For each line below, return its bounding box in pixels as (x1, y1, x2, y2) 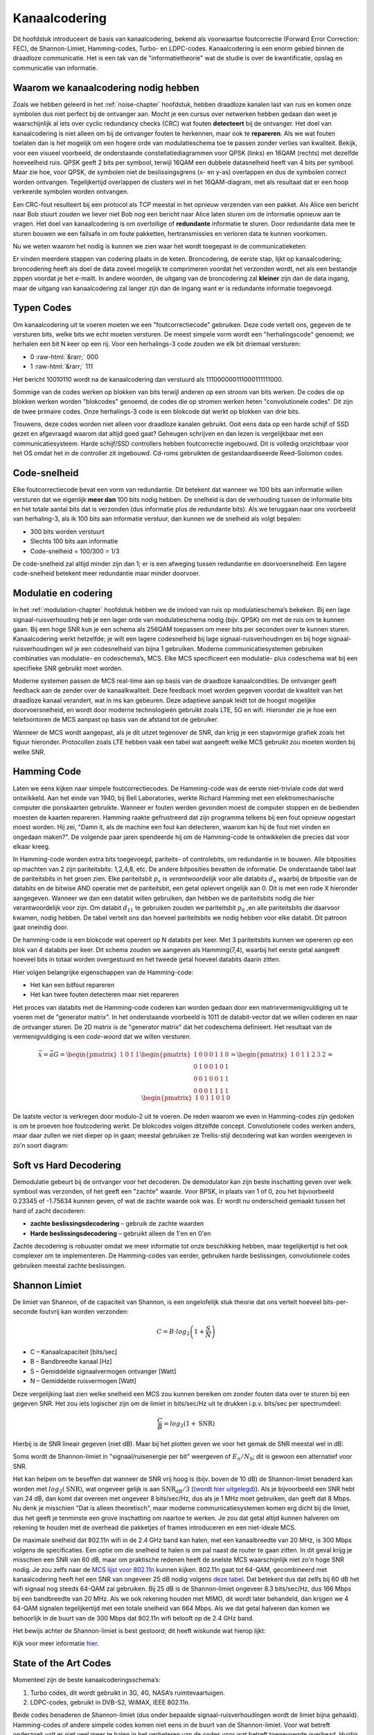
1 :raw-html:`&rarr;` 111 (30, 362, 93, 371)
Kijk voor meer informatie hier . (12, 1639, 100, 1648)
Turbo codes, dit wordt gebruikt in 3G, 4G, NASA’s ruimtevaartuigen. (30, 1689, 225, 1697)
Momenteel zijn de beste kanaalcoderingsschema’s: (12, 1676, 161, 1684)
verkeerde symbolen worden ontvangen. (12, 187, 129, 196)
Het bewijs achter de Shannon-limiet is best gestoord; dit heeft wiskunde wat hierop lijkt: (12, 1626, 266, 1634)
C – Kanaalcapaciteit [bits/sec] (30, 1348, 118, 1356)
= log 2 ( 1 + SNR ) (163, 1419, 215, 1429)
